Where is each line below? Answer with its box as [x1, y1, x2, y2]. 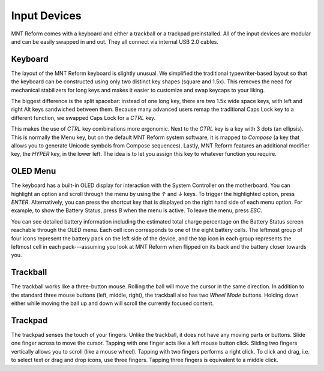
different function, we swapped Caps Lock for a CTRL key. [11, 114, 156, 121]
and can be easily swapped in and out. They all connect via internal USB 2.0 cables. [11, 38, 219, 45]
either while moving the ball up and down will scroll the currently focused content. [11, 300, 214, 307]
